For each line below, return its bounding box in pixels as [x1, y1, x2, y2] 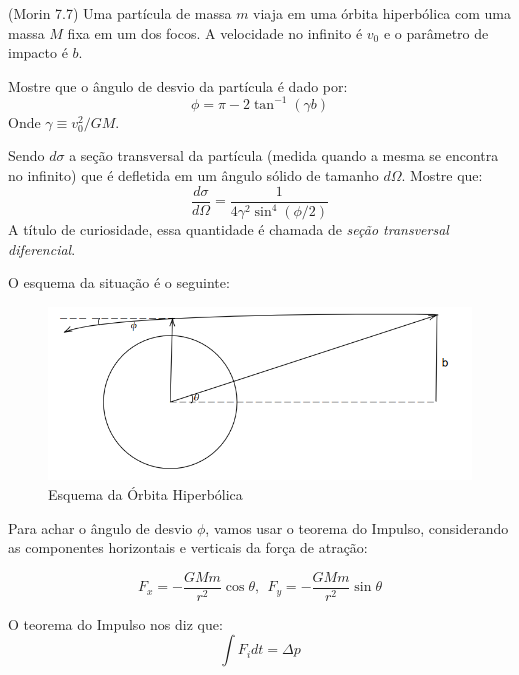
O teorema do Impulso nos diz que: [8, 613, 223, 634]
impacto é [8, 42, 68, 63]
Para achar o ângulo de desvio [8, 517, 193, 538]
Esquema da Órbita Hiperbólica [48, 484, 243, 505]
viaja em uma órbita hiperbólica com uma [253, 3, 512, 23]
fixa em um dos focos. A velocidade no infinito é [67, 22, 363, 43]
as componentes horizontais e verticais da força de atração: [8, 537, 368, 558]
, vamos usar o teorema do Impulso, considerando [205, 517, 509, 538]
